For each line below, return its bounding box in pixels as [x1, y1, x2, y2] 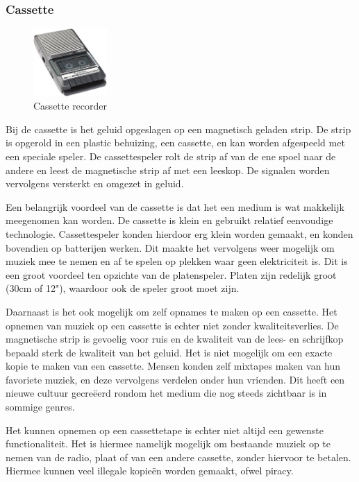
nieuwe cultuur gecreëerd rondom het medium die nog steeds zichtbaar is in [6, 386, 327, 400]
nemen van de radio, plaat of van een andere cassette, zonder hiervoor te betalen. [6, 449, 351, 464]
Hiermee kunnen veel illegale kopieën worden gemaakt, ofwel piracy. [6, 463, 294, 478]
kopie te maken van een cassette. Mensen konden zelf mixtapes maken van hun [6, 359, 341, 373]
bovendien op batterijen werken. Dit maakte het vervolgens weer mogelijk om [6, 240, 335, 255]
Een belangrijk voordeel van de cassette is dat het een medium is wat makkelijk [6, 199, 344, 214]
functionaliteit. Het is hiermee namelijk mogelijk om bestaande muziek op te [6, 436, 331, 451]
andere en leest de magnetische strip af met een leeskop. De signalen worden [6, 162, 330, 177]
